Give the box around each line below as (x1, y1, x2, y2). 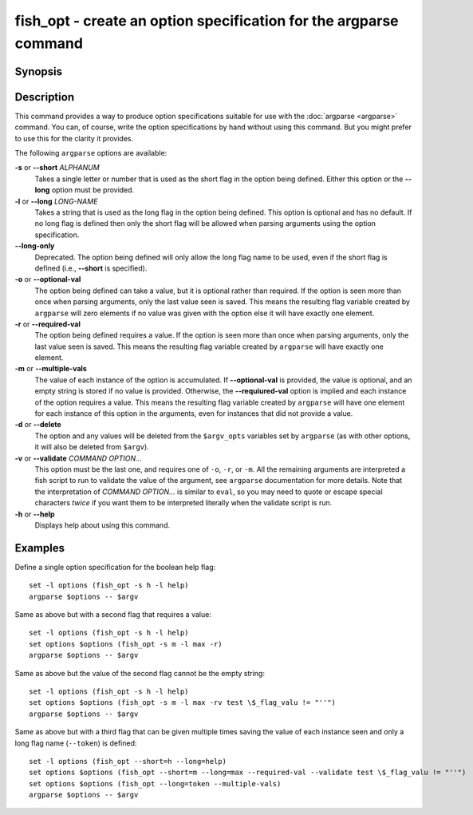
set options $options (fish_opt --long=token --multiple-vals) (29, 779, 282, 788)
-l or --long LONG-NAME (14, 196, 98, 206)
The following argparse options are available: (14, 148, 168, 158)
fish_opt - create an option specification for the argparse (14, 12, 399, 30)
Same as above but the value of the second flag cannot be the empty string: (14, 668, 265, 678)
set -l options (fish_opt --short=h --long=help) (29, 757, 227, 766)
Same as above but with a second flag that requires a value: (14, 610, 211, 619)
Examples (14, 541, 65, 555)
